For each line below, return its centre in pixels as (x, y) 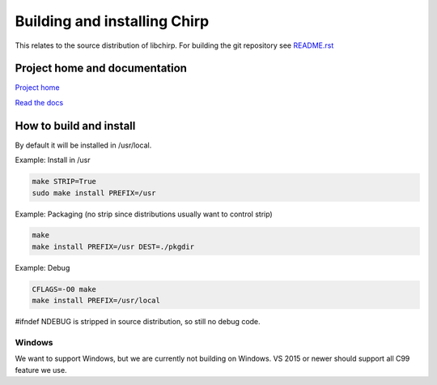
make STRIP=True (64, 182)
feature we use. (41, 370)
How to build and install (75, 126)
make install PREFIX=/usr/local (96, 301)
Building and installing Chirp (112, 21)
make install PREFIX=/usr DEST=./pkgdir (113, 246)
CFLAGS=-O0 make (64, 289)
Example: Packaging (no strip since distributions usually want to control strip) (144, 214)
